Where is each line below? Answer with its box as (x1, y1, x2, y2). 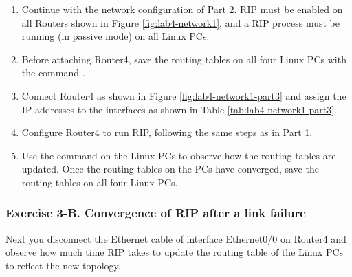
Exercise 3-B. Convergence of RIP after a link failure (5, 204, 306, 221)
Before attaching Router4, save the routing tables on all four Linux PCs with (21, 52, 346, 66)
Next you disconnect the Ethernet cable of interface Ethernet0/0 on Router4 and (5, 231, 346, 245)
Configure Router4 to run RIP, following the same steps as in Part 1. (21, 125, 313, 140)
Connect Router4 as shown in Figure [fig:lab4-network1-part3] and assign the (21, 88, 346, 102)
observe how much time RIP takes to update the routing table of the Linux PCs (5, 245, 344, 259)
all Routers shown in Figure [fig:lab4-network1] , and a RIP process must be (21, 15, 340, 30)
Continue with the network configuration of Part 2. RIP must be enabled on (21, 2, 343, 16)
